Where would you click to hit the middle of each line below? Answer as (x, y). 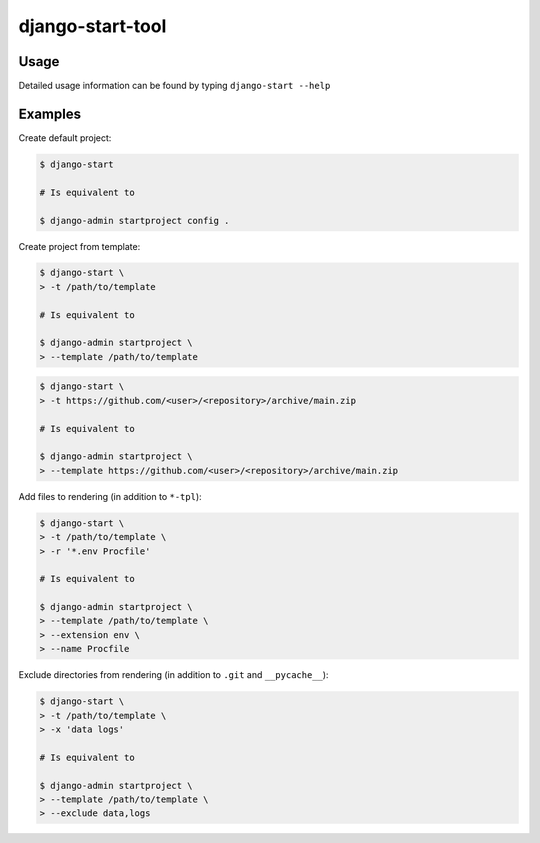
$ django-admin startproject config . (134, 220)
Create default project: (65, 137)
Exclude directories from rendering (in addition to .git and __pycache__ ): (173, 675)
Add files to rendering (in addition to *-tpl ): (110, 496)
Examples (50, 113)
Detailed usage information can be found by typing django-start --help (174, 86)
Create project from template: (79, 246)
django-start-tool (92, 26)
